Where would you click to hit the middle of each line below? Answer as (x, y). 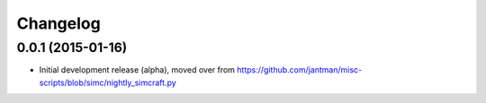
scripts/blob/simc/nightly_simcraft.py (108, 82)
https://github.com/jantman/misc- (300, 70)
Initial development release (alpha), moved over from (137, 70)
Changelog (58, 23)
